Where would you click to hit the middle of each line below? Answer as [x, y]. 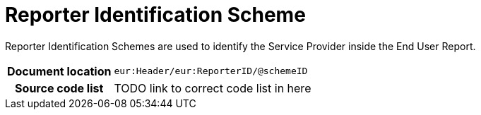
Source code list [59, 88]
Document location [59, 71]
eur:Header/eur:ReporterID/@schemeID [211, 71]
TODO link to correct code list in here [213, 88]
